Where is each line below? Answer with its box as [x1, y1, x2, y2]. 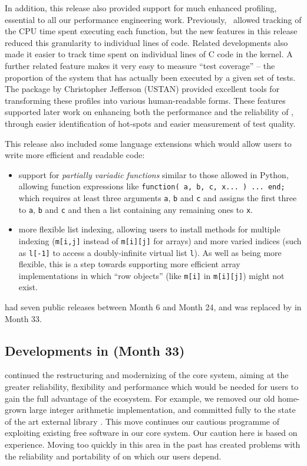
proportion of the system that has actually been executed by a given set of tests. [5, 71, 296, 83]
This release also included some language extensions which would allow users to [5, 137, 292, 149]
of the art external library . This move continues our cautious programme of [5, 415, 280, 427]
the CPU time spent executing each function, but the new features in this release [5, 25, 298, 37]
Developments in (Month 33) [5, 341, 185, 359]
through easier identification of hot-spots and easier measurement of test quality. [5, 117, 296, 129]
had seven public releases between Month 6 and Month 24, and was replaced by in [5, 301, 302, 313]
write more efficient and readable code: [5, 149, 145, 161]
